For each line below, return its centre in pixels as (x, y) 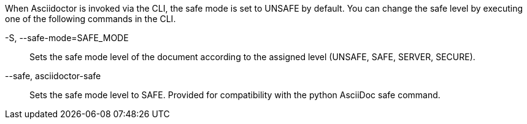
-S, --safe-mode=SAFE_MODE (67, 38)
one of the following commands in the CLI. (90, 19)
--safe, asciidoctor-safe (53, 76)
